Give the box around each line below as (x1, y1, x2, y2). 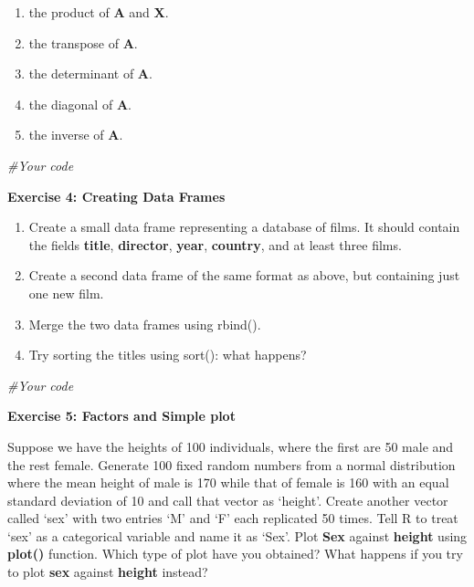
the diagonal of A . (28, 94, 132, 113)
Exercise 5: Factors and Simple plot (7, 406, 236, 425)
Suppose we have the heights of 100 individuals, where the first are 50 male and (7, 436, 454, 456)
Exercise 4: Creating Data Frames (7, 186, 226, 205)
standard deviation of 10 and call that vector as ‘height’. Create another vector (7, 490, 448, 509)
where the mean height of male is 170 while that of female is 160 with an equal (7, 473, 449, 492)
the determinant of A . (28, 64, 153, 83)
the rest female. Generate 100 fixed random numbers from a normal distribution (7, 455, 456, 474)
